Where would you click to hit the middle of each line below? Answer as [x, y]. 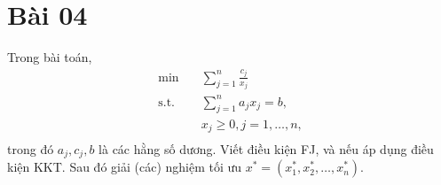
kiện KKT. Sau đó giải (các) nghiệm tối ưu [125, 167]
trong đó [31, 149]
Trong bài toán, [50, 57]
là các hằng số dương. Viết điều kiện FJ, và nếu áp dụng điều [266, 149]
